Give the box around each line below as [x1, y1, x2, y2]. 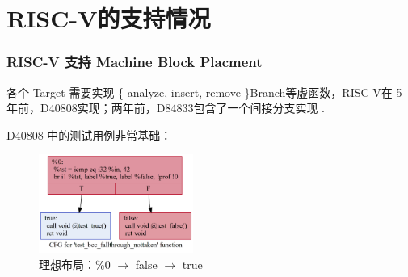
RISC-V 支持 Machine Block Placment [6, 52, 263, 72]
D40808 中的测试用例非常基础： [6, 126, 172, 143]
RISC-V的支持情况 [6, 2, 211, 35]
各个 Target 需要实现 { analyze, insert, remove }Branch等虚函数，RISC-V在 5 [6, 83, 402, 100]
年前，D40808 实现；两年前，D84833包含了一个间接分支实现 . [6, 99, 325, 116]
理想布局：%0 [39, 255, 111, 272]
